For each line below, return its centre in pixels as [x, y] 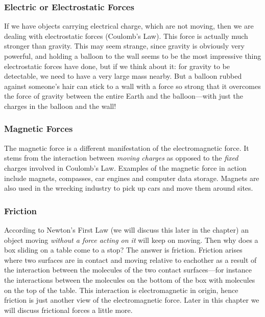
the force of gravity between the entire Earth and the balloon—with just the [124, 96]
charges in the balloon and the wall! [60, 106]
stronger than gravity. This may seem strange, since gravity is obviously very [124, 46]
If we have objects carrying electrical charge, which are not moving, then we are [129, 26]
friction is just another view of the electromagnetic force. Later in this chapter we [132, 300]
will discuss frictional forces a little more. [68, 310]
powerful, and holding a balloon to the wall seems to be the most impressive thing [133, 56]
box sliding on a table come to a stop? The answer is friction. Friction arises [123, 250]
